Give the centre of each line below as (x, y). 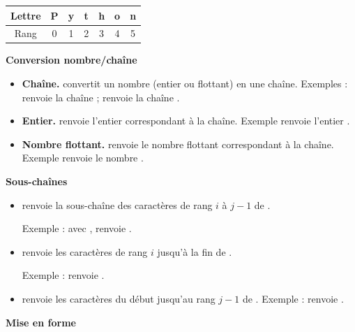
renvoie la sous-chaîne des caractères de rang (117, 204)
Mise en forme (41, 322)
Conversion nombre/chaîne (71, 60)
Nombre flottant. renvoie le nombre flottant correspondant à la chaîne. (178, 144)
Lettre (26, 15)
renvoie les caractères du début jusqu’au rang (119, 298)
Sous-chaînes (37, 181)
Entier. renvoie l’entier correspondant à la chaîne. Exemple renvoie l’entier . (186, 121)
